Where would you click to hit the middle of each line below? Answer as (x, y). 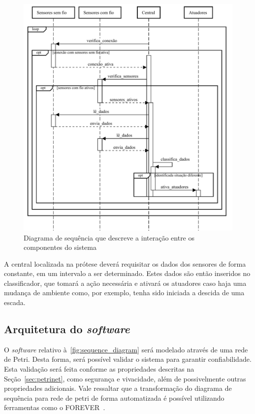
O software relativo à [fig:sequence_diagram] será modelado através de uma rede (126, 349)
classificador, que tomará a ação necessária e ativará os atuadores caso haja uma (125, 283)
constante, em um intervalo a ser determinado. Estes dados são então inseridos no (127, 273)
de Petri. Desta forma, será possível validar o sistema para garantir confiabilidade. (128, 359)
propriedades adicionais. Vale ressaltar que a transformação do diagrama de (118, 388)
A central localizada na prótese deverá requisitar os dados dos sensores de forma (125, 263)
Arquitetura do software (67, 329)
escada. (15, 302)
